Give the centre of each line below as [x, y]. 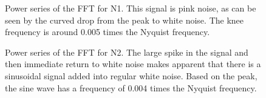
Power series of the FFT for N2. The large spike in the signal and [127, 52]
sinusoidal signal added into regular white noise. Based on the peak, [131, 75]
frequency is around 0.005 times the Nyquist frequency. [107, 32]
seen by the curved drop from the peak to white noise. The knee [124, 20]
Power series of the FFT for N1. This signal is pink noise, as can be [131, 8]
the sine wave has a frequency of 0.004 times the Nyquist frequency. [131, 87]
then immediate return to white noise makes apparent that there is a [133, 64]
